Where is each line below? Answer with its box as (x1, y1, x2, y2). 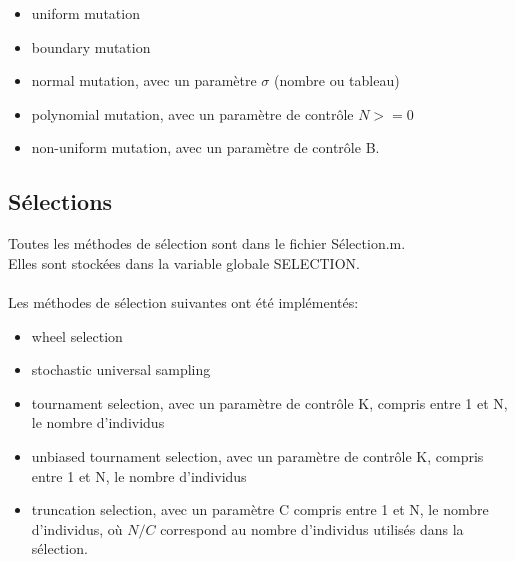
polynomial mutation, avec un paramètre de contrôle (31, 103, 354, 124)
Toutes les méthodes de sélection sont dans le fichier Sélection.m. (8, 233, 406, 254)
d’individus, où (31, 518, 123, 539)
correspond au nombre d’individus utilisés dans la (160, 518, 464, 539)
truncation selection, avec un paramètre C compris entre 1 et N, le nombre (31, 499, 489, 520)
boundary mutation (31, 36, 151, 57)
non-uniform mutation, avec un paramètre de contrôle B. (31, 137, 380, 158)
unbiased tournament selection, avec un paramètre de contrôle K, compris (31, 445, 484, 466)
